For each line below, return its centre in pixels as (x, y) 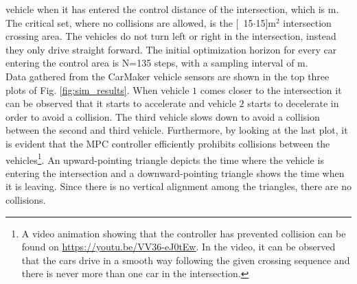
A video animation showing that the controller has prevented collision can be (184, 233)
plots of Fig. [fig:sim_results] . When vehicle (97, 90)
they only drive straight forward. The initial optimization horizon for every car (171, 49)
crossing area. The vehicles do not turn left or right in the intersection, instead (171, 36)
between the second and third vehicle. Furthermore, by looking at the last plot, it (177, 130)
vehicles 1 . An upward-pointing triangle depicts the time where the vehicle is (165, 158)
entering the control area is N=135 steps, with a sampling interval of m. (157, 63)
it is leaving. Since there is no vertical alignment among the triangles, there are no (179, 186)
